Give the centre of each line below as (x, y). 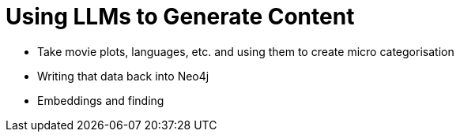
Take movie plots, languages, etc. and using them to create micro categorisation (246, 51)
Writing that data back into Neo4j (123, 76)
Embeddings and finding (101, 100)
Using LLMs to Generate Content (180, 17)
